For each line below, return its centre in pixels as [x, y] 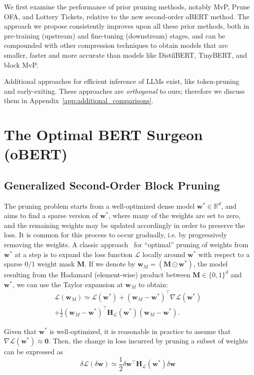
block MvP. [21, 64]
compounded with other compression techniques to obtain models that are [116, 45]
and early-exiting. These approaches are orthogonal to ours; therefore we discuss [125, 91]
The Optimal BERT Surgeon [104, 134]
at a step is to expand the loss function [74, 254]
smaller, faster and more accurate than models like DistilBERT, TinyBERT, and [126, 55]
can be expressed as [34, 352]
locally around [164, 254]
